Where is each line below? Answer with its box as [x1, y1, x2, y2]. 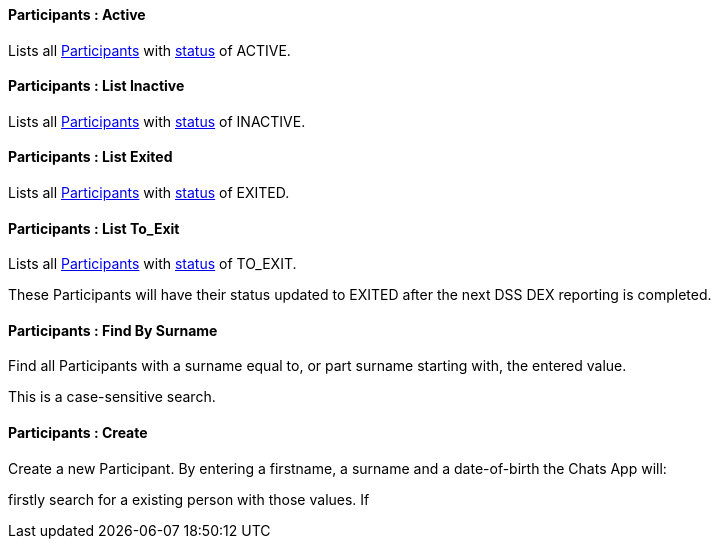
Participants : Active [8, 6, 146, 23]
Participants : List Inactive [8, 77, 185, 95]
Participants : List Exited [8, 148, 173, 166]
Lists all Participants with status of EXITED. [8, 184, 290, 202]
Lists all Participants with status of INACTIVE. [8, 112, 306, 130]
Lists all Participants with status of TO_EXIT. [8, 255, 297, 273]
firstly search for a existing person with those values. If [8, 490, 370, 508]
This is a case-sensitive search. [8, 388, 216, 406]
